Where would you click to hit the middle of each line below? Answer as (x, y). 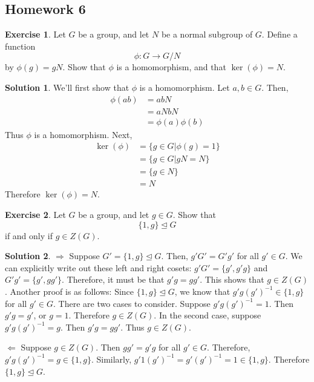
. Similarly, (111, 359)
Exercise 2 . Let (35, 214)
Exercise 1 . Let (35, 34)
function (20, 46)
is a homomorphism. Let (185, 87)
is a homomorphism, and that (171, 67)
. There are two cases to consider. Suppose (132, 303)
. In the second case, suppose (208, 315)
